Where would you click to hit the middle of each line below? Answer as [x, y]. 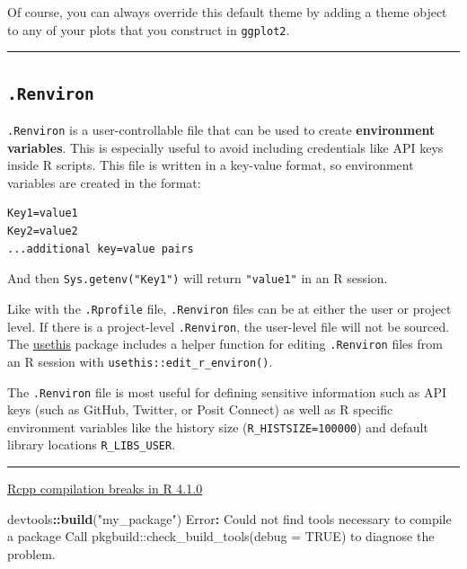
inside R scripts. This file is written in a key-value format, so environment [211, 165]
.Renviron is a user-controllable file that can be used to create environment [221, 130]
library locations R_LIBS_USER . [92, 445]
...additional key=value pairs [101, 249]
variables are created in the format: [104, 182]
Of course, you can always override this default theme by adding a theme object [227, 12]
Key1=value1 [43, 213]
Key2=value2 [43, 231]
